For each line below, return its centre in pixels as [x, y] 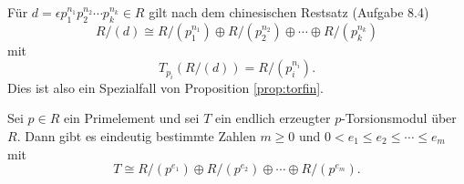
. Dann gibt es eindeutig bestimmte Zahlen [136, 135]
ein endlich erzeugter [273, 118]
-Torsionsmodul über [399, 118]
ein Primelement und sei [132, 118]
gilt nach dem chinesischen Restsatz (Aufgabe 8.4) [289, 12]
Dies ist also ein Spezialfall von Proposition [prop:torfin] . [166, 87]
